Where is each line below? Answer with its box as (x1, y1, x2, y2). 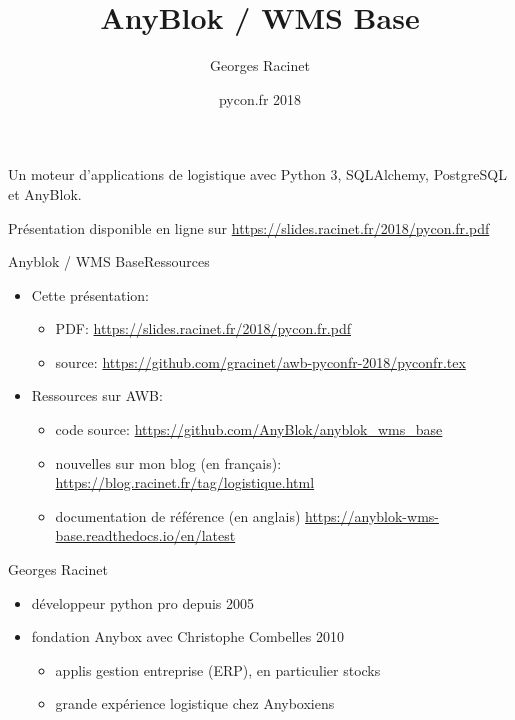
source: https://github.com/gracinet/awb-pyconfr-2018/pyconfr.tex (55, 351, 466, 372)
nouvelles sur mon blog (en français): (55, 452, 282, 473)
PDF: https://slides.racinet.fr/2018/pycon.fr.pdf (55, 318, 352, 339)
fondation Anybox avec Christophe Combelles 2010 (31, 626, 344, 647)
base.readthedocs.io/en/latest (55, 525, 236, 546)
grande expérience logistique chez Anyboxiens (55, 693, 335, 714)
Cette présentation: (31, 284, 149, 305)
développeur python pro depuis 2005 (31, 592, 255, 613)
